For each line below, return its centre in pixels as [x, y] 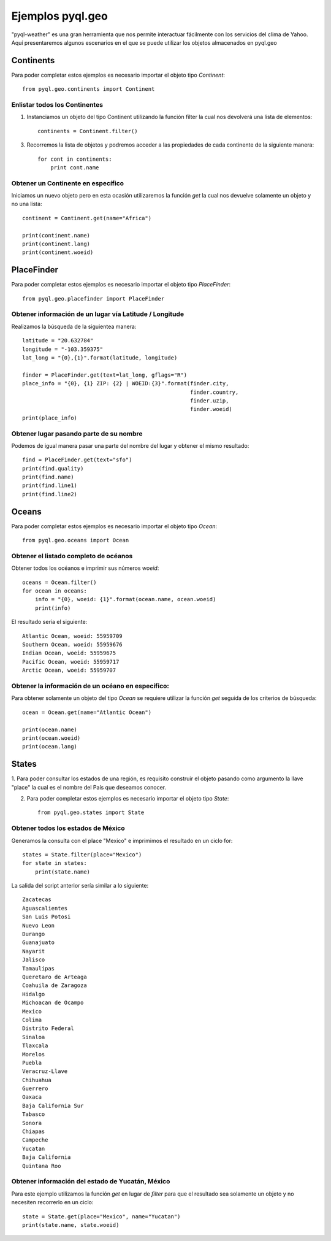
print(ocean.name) [50, 729]
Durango [34, 934]
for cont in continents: [75, 159]
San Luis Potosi [47, 917]
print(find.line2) [50, 494]
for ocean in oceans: [55, 591]
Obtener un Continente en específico [68, 183]
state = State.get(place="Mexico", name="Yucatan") [101, 1216]
